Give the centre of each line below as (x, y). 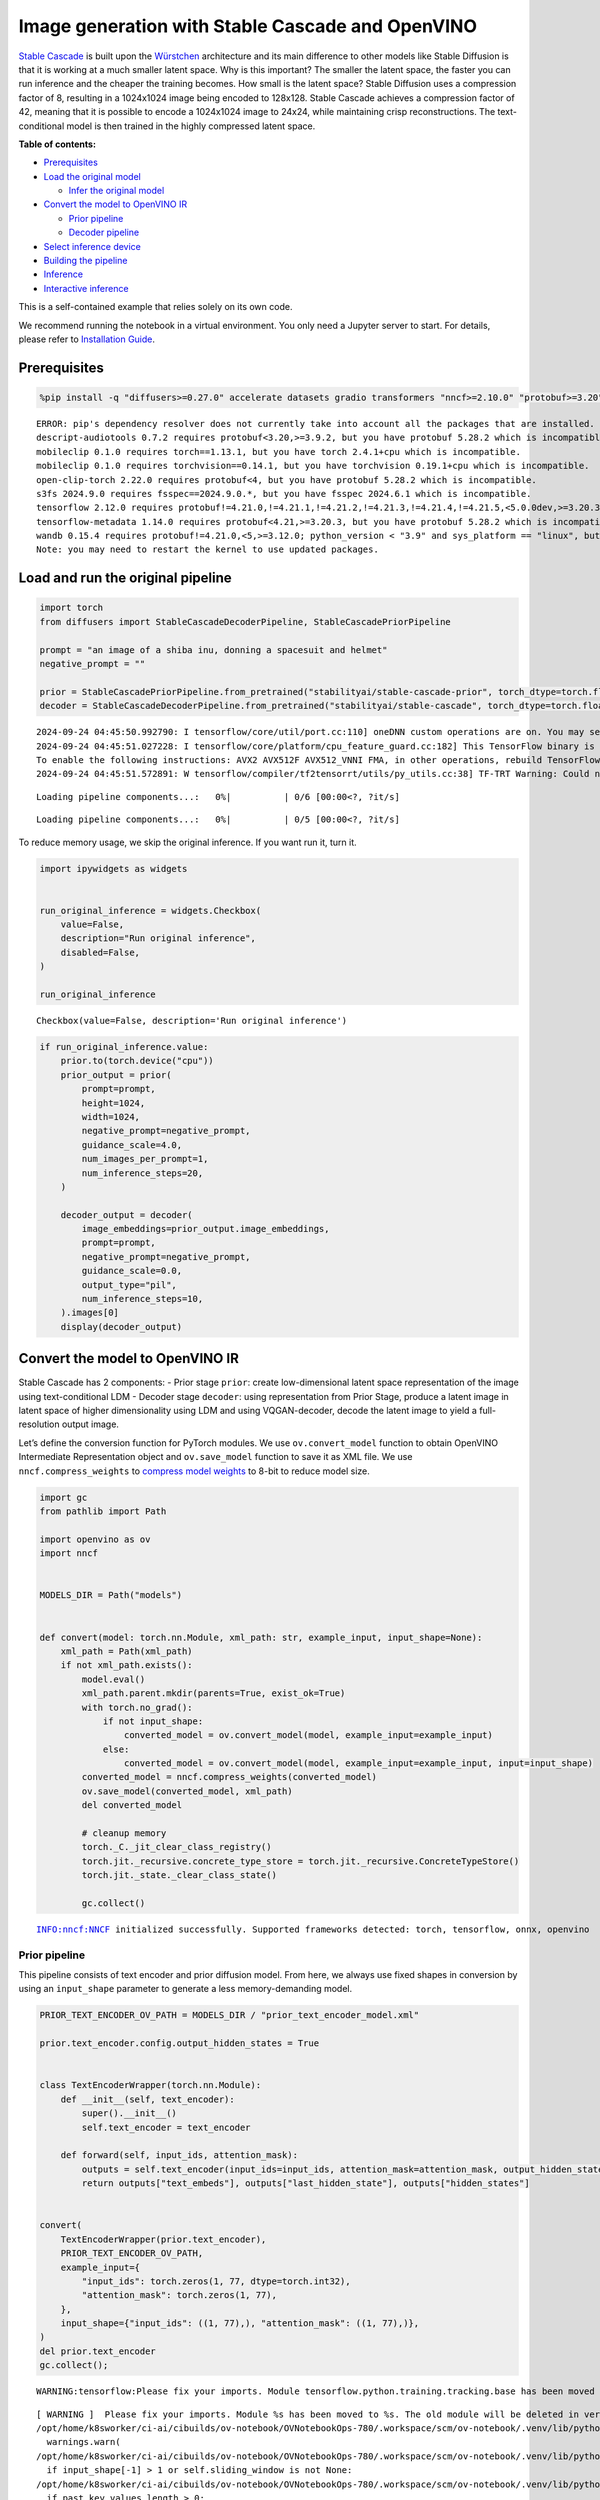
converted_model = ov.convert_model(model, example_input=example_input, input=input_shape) (358, 1763)
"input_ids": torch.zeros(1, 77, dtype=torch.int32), (216, 2281)
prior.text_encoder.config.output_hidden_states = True (179, 2043)
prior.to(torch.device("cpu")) (137, 1061)
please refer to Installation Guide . (86, 339)
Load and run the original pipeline (125, 578)
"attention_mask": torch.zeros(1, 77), (179, 2295)
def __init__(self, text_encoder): (147, 2099)
